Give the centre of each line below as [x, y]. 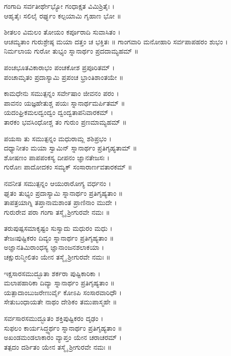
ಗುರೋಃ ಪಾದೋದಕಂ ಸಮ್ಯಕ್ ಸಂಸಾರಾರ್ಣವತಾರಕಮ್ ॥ [68, 167]
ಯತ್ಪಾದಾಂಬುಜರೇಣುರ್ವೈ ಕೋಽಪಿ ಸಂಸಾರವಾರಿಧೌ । [63, 292]
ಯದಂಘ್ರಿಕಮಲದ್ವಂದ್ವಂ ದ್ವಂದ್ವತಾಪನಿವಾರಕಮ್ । [59, 112]
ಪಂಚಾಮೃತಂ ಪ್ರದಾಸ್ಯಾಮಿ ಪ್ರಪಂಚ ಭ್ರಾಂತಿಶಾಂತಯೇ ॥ [64, 77]
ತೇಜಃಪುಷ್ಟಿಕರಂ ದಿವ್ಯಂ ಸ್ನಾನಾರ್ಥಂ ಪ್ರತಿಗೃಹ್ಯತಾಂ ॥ [59, 237]
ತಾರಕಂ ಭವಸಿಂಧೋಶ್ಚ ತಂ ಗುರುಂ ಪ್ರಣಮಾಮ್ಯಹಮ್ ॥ [65, 122]
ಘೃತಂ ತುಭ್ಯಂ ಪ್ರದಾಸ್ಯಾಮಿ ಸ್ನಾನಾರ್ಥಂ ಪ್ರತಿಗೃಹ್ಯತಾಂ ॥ [63, 193]
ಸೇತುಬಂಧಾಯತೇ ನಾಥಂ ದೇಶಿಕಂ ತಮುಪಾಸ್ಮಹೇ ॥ [61, 302]
